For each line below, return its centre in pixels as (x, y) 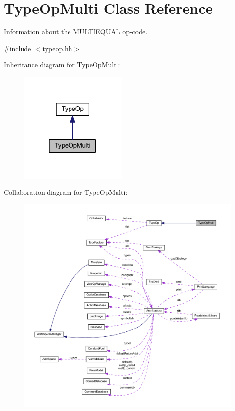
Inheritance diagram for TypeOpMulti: (62, 65)
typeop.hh (57, 48)
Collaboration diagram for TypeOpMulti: (66, 192)
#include (18, 48)
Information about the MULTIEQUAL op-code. (76, 32)
